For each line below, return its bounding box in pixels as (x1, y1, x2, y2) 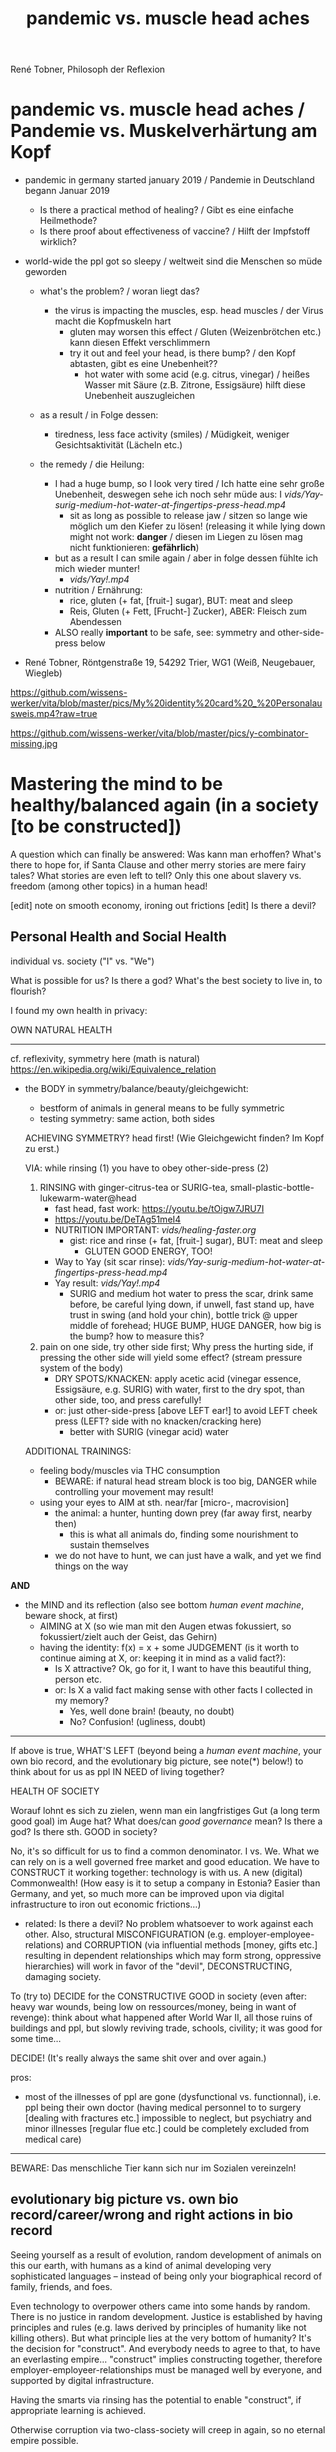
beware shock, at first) (24, 1609, 118, 1621)
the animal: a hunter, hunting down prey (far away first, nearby (54, 1507, 313, 1519)
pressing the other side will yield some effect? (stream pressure (39, 1351, 303, 1363)
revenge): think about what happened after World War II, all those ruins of (10, 2011, 313, 2023)
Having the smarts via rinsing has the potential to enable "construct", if (10, 2393, 302, 2406)
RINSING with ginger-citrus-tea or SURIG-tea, (39, 1181, 228, 1193)
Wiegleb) (24, 667, 63, 679)
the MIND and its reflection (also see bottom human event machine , (24, 1598, 305, 1611)
